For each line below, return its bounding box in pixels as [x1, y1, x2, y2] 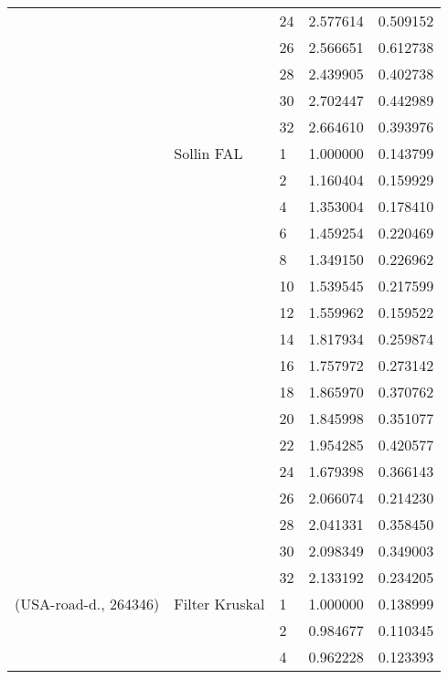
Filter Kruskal [174, 593, 265, 614]
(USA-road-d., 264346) [15, 593, 160, 614]
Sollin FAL [174, 143, 243, 164]
